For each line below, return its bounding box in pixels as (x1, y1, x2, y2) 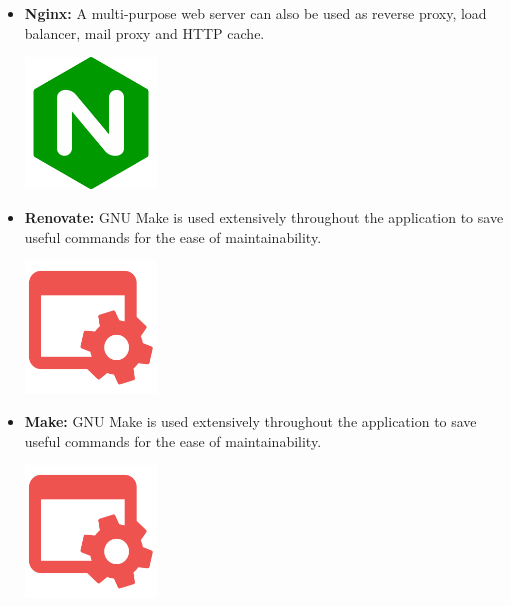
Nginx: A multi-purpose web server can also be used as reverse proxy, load (24, 3, 487, 23)
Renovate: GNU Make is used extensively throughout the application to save (24, 207, 504, 228)
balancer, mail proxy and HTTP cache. (24, 22, 265, 43)
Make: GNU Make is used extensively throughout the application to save (24, 411, 477, 432)
